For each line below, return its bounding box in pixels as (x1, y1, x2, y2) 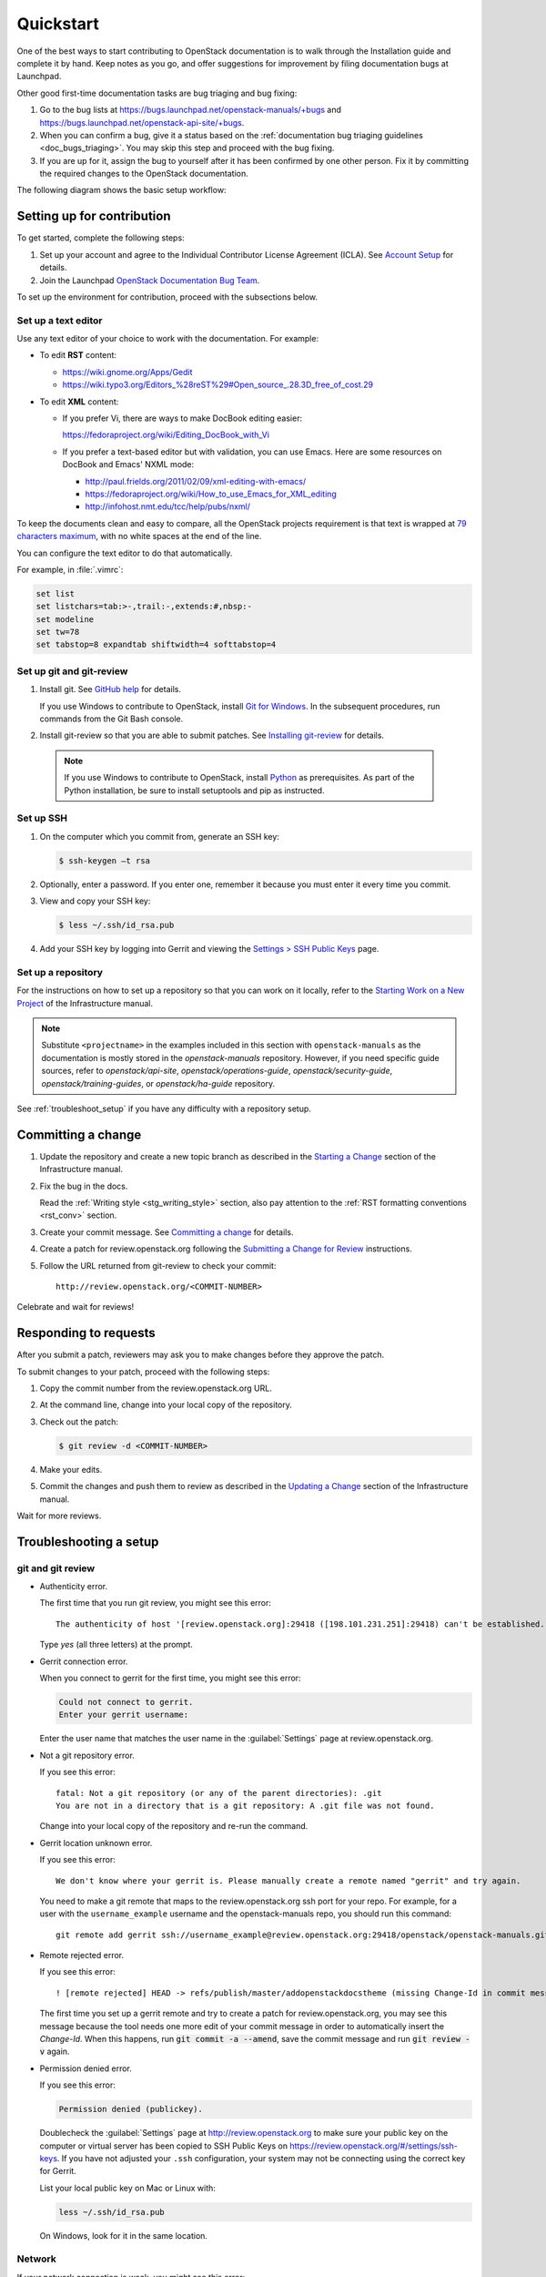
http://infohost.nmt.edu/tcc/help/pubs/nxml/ (85, 501, 250, 512)
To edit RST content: (39, 350, 117, 361)
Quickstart (16, 14, 100, 34)
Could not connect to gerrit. (58, 1697, 194, 1708)
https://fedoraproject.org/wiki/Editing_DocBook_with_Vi (62, 429, 270, 441)
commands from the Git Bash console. (39, 713, 184, 724)
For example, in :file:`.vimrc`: (16, 564, 124, 575)
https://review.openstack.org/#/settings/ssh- (289, 2140, 459, 2151)
